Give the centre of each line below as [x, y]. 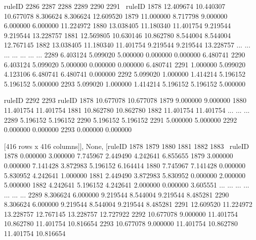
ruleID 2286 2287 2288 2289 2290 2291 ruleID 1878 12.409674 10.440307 [115, 6]
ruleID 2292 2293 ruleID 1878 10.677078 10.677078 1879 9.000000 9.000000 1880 [125, 100]
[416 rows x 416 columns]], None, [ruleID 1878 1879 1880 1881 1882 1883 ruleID [127, 146]
